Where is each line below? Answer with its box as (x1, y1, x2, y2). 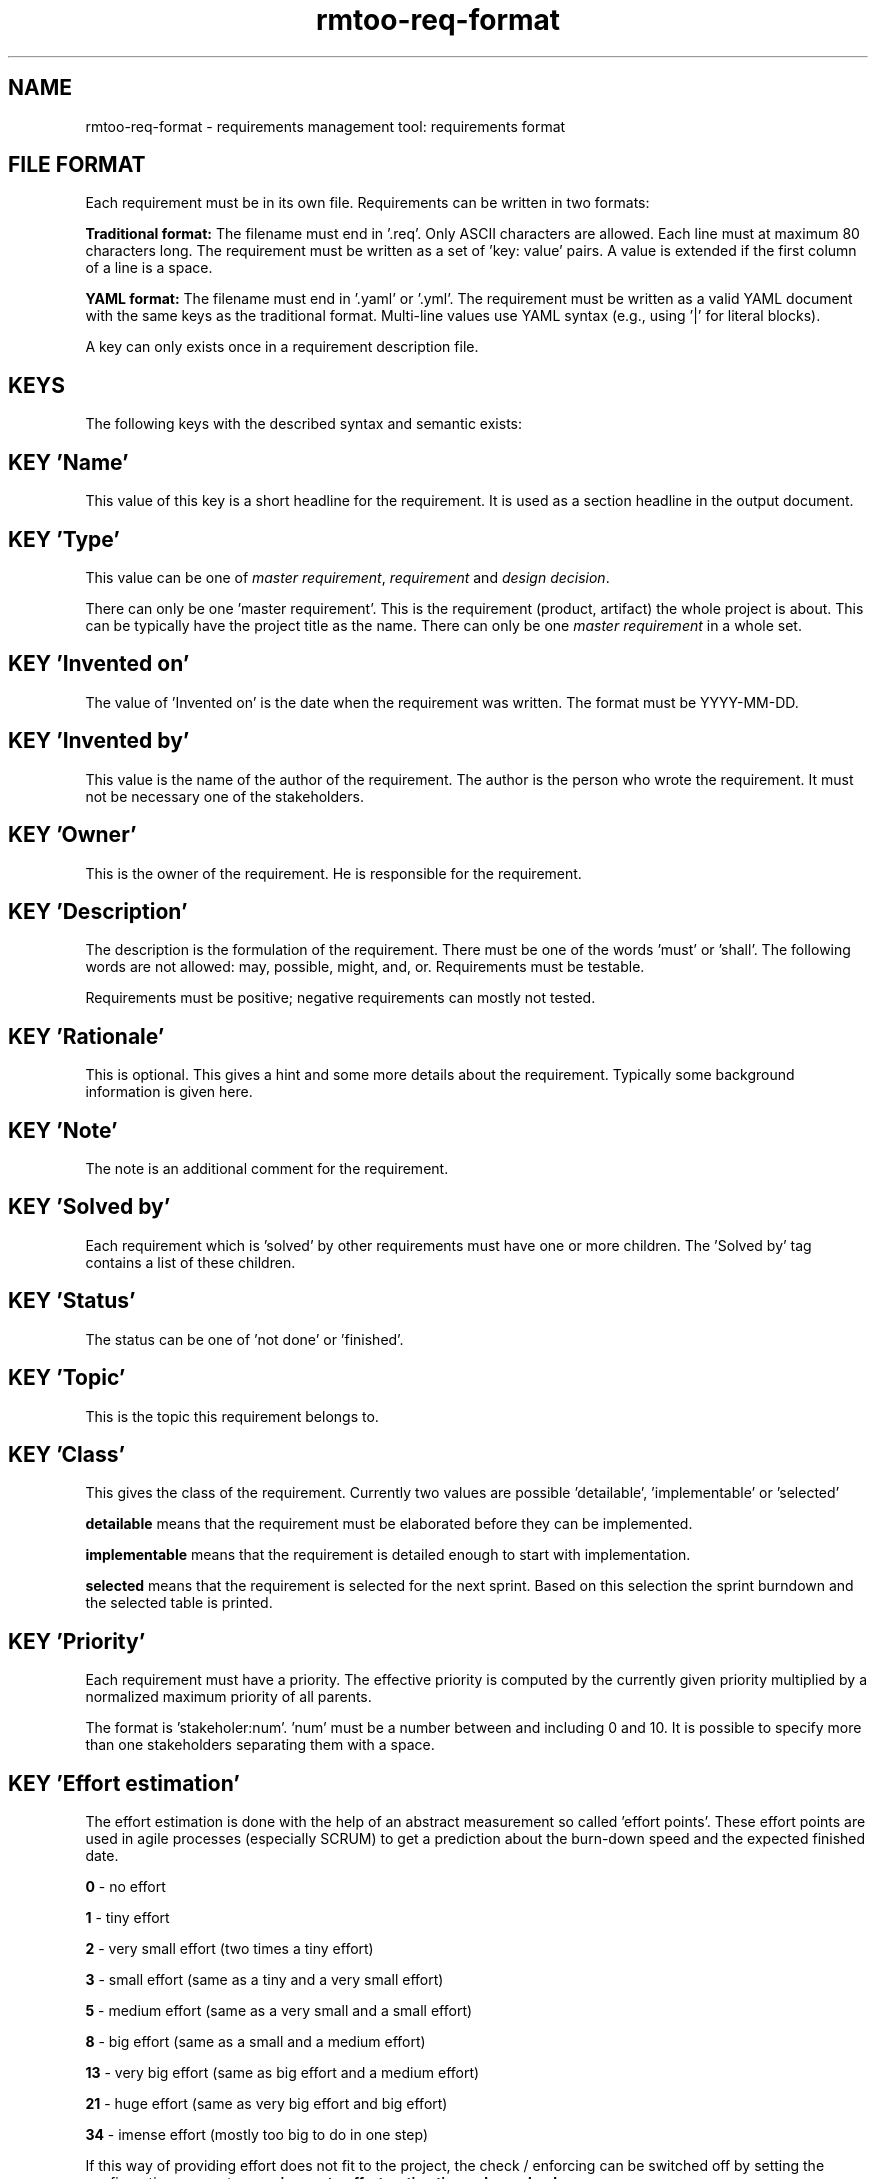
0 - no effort (85, 1878, 166, 1896)
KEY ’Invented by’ (8, 728, 190, 754)
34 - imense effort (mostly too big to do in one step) (85, 2126, 428, 2144)
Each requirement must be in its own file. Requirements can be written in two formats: (85, 194, 650, 212)
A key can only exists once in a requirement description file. (85, 338, 479, 356)
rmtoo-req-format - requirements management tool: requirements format (85, 117, 566, 135)
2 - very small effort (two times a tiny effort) (85, 1940, 374, 1958)
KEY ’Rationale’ (8, 1023, 165, 1049)
